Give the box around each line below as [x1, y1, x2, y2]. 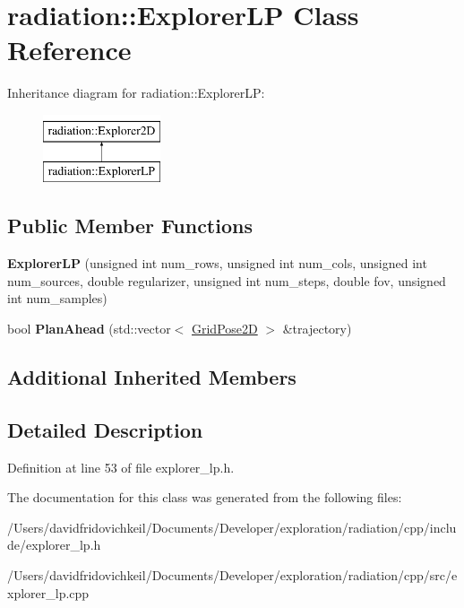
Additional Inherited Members [7, 363, 296, 391]
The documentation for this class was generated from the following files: [7, 488, 402, 507]
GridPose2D [191, 319, 258, 338]
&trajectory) [282, 319, 352, 338]
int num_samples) [7, 289, 107, 308]
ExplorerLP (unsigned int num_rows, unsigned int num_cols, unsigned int [7, 254, 427, 273]
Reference [7, 31, 132, 68]
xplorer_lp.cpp [7, 583, 90, 602]
